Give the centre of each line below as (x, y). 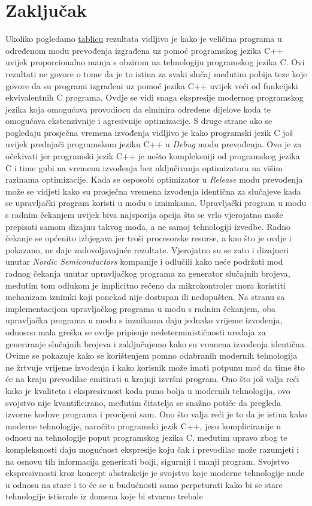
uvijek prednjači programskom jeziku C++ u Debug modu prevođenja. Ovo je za (154, 144)
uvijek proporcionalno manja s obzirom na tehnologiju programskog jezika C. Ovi (155, 62)
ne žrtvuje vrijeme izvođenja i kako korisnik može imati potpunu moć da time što (155, 367)
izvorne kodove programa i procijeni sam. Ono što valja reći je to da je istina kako (156, 414)
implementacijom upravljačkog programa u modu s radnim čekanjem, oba (140, 308)
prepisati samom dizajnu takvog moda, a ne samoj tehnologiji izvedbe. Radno (148, 226)
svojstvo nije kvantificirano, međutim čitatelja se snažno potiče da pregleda (143, 402)
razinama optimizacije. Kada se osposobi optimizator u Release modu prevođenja (154, 179)
